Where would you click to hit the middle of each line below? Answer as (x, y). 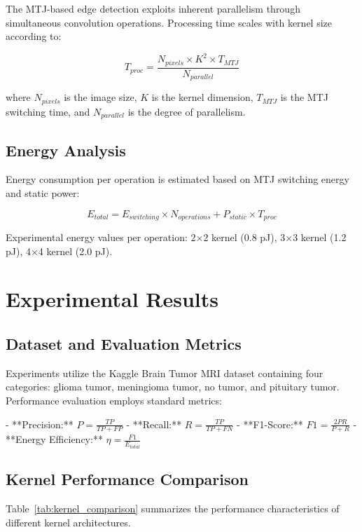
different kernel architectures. (68, 522)
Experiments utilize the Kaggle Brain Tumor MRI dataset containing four (165, 373)
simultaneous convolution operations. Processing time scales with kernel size (169, 22)
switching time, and (48, 111)
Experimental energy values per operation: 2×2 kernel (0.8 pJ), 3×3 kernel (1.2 (176, 237)
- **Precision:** (40, 424)
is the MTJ (304, 97)
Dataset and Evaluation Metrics (124, 343)
